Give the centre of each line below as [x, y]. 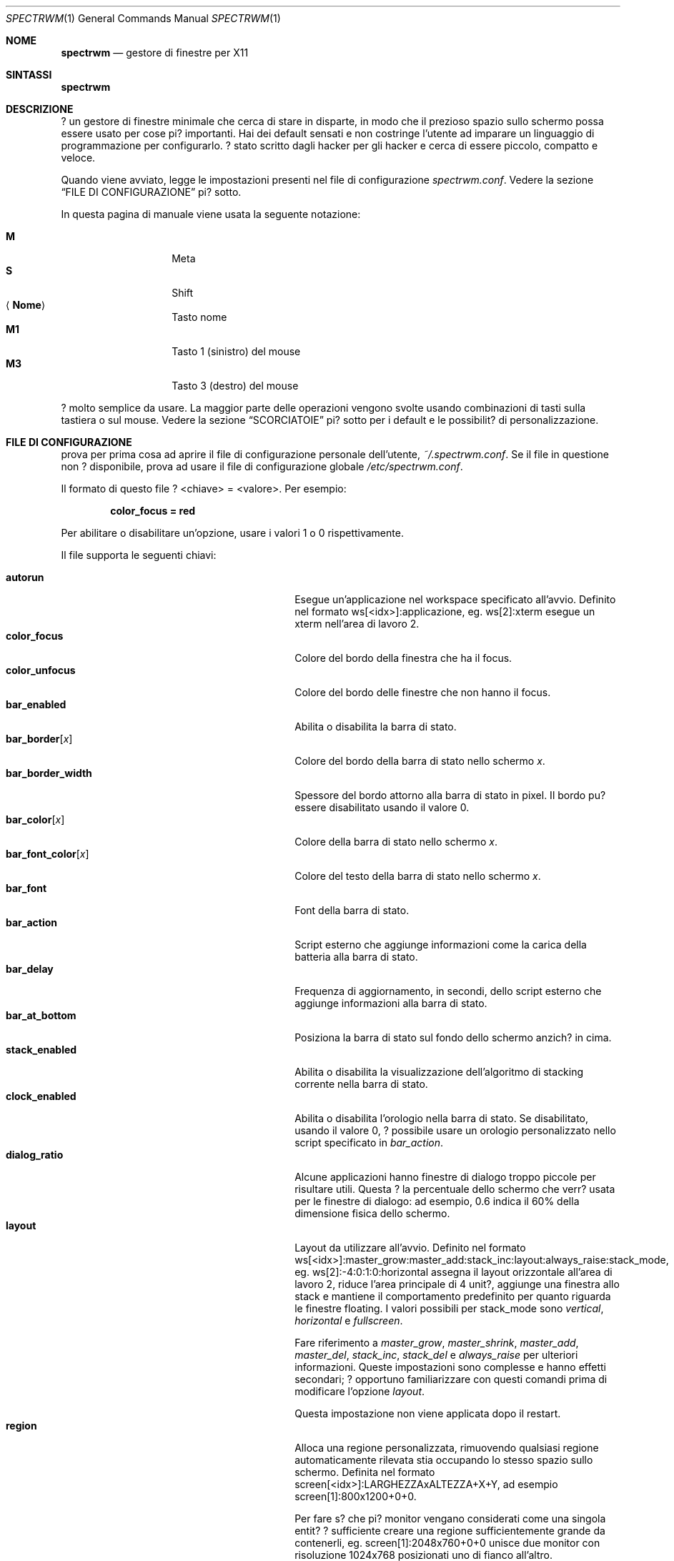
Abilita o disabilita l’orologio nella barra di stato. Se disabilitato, [442, 1118]
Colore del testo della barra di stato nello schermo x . [418, 876]
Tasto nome [199, 317]
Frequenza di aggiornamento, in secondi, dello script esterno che [448, 991]
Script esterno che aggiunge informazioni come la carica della [441, 945]
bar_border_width [49, 773]
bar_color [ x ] [35, 819]
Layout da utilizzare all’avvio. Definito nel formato [410, 1248]
